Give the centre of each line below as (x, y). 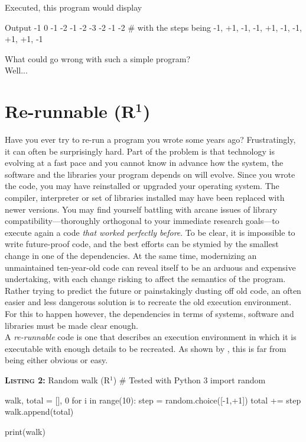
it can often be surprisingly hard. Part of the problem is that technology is (140, 151)
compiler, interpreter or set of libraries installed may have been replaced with (145, 198)
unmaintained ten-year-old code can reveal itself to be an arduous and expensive (150, 267)
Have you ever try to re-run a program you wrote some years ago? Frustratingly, (150, 140)
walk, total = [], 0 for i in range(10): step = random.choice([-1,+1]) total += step (153, 400)
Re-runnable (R (70, 111)
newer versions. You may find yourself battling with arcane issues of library (141, 209)
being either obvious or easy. (56, 360)
